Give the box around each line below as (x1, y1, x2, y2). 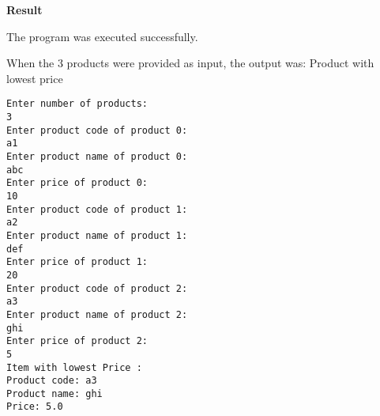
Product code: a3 (6, 375, 97, 387)
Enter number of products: (6, 98, 148, 110)
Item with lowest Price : (6, 361, 142, 373)
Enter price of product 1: (6, 256, 148, 268)
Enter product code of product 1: (6, 203, 188, 215)
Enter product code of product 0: (6, 124, 188, 136)
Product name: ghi (6, 388, 103, 399)
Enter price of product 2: (6, 335, 148, 347)
